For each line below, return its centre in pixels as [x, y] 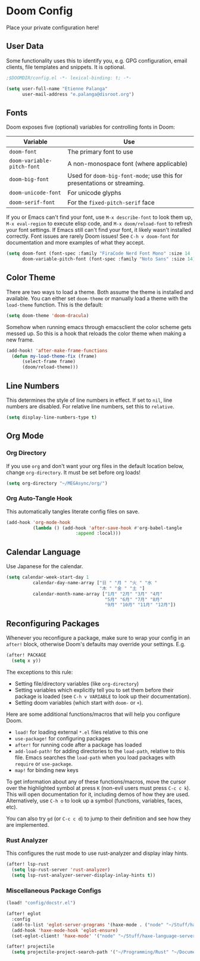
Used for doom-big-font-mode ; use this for [125, 176]
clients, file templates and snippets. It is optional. [66, 67]
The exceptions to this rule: [40, 672]
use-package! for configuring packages [62, 738]
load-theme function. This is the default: [54, 305]
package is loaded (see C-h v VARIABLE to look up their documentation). [103, 696]
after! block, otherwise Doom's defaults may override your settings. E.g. [96, 644]
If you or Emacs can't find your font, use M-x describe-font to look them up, [99, 217]
